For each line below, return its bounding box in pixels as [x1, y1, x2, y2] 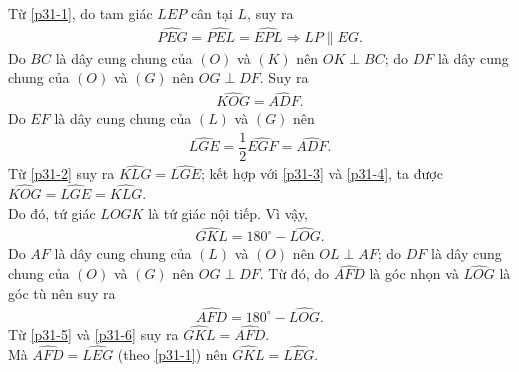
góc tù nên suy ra [8, 282, 116, 303]
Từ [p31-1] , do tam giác [8, 3, 153, 23]
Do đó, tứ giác [8, 202, 96, 223]
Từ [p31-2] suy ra [8, 163, 115, 184]
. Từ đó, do [259, 263, 329, 284]
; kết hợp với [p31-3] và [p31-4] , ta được [200, 163, 443, 184]
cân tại [190, 3, 233, 23]
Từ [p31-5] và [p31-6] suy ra [8, 323, 179, 344]
